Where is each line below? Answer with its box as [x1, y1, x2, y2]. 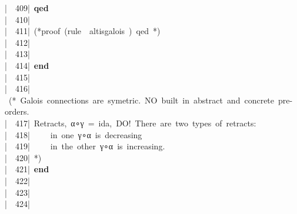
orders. [5, 105, 29, 118]
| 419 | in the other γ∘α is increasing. [5, 140, 165, 152]
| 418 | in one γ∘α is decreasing [5, 128, 142, 141]
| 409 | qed [5, 2, 49, 14]
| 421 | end [5, 163, 49, 175]
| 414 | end [5, 59, 49, 71]
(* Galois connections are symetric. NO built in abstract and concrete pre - [9, 93, 293, 106]
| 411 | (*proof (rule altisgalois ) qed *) [5, 25, 161, 37]
